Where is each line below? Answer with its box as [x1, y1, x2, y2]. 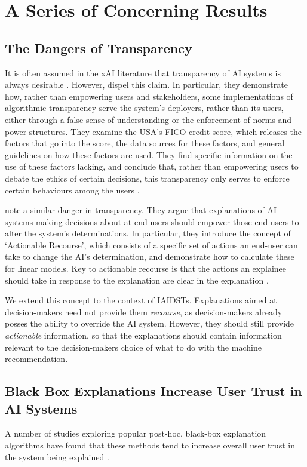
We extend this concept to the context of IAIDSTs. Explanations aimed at [5, 294, 277, 306]
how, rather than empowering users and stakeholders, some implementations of [5, 90, 293, 102]
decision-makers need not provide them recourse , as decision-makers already [5, 305, 283, 318]
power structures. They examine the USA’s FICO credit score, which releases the [5, 125, 302, 137]
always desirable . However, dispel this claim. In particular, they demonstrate [5, 78, 288, 91]
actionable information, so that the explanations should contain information [5, 329, 282, 342]
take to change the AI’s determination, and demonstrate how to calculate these [5, 250, 294, 263]
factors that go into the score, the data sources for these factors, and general [5, 137, 285, 149]
